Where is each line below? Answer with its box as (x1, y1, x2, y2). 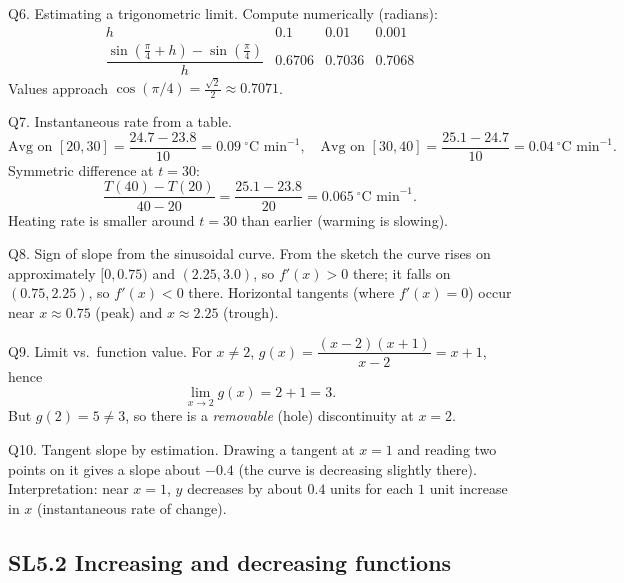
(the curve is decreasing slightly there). (238, 458, 477, 479)
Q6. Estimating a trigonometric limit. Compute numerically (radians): (8, 3, 438, 23)
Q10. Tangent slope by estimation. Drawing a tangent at (8, 438, 355, 459)
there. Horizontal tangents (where (188, 282, 395, 303)
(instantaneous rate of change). (37, 497, 227, 518)
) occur (468, 282, 512, 303)
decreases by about (187, 478, 303, 499)
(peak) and (95, 301, 163, 322)
